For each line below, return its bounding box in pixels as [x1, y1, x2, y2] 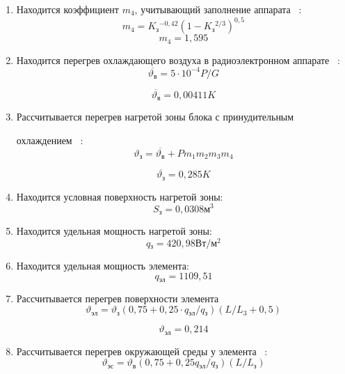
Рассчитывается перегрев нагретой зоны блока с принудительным [16, 109, 294, 124]
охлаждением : [16, 132, 83, 147]
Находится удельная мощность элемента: [16, 258, 189, 272]
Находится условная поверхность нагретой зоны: [16, 189, 223, 203]
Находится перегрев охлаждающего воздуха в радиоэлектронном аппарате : [16, 52, 340, 67]
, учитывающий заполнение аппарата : [134, 2, 302, 16]
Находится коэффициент [16, 2, 119, 16]
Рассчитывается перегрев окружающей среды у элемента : [16, 343, 268, 358]
